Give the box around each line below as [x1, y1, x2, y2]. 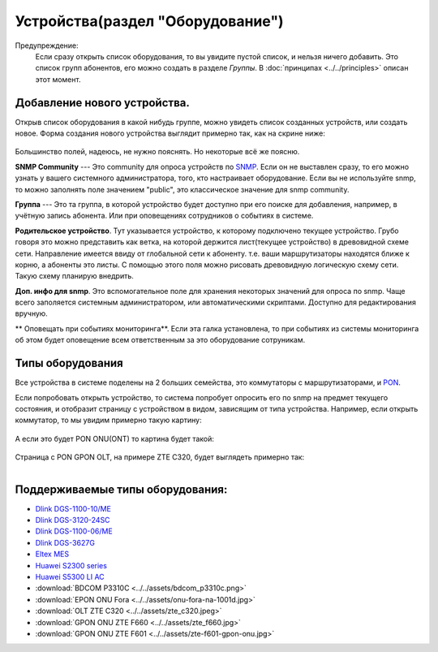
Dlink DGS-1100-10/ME [35, 503, 111, 513]
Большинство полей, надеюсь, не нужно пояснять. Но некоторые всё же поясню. [15, 147, 300, 157]
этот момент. [35, 74, 81, 84]
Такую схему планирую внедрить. [15, 271, 134, 281]
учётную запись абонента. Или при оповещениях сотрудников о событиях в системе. [15, 211, 314, 221]
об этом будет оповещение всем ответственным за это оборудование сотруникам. [15, 335, 306, 345]
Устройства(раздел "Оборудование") [15, 12, 284, 30]
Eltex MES [35, 549, 69, 559]
